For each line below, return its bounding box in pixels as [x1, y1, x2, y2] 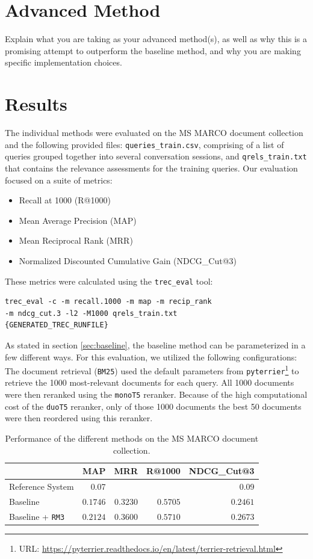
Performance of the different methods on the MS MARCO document [5, 431, 259, 444]
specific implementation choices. [5, 56, 122, 69]
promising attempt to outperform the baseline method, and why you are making [5, 44, 301, 57]
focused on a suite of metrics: [5, 173, 113, 186]
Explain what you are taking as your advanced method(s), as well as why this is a [5, 32, 307, 45]
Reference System [9, 480, 74, 492]
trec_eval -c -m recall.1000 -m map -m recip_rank [5, 297, 212, 306]
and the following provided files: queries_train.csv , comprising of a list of [5, 138, 284, 150]
